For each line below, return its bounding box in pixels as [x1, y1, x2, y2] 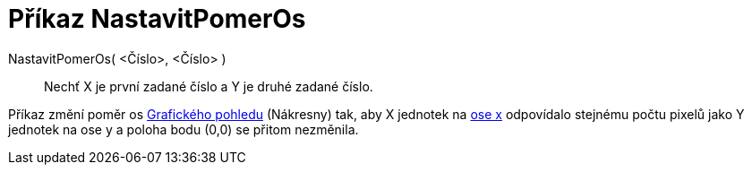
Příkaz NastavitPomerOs [8, 4, 306, 34]
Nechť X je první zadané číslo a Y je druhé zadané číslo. [44, 78, 373, 94]
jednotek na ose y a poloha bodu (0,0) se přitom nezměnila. [8, 121, 359, 137]
